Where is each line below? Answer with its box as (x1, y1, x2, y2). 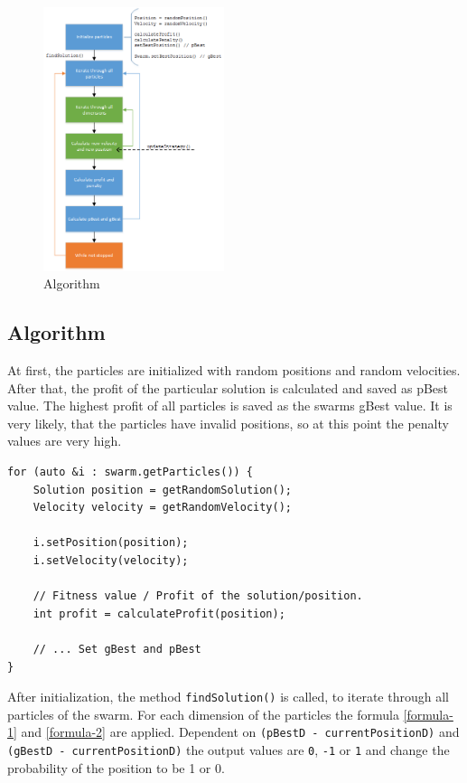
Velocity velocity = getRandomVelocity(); (33, 501, 292, 514)
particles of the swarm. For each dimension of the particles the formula (7, 704, 399, 723)
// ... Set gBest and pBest (33, 642, 201, 656)
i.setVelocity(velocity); (33, 553, 189, 567)
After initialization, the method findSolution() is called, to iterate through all (7, 687, 449, 706)
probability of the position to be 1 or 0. (7, 758, 225, 777)
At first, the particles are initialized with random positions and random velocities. (7, 361, 461, 380)
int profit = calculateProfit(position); (33, 607, 285, 620)
